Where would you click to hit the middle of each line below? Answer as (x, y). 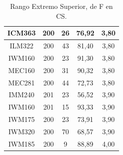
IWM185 (21, 143)
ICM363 (22, 33)
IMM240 (21, 95)
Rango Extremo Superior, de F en (61, 6)
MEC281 (21, 82)
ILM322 (21, 46)
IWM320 (21, 131)
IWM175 (21, 119)
